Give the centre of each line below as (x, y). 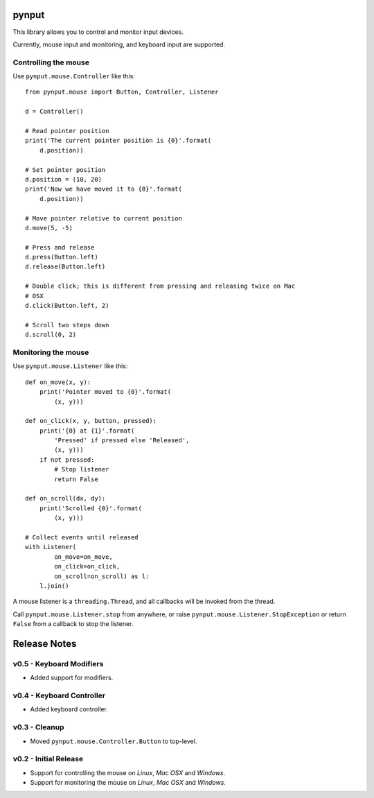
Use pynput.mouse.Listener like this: (70, 366)
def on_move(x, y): (58, 382)
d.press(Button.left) (62, 257)
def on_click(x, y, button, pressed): (91, 421)
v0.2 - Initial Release (48, 759)
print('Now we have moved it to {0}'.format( (104, 189)
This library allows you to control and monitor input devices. (98, 32)
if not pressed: (67, 460)
